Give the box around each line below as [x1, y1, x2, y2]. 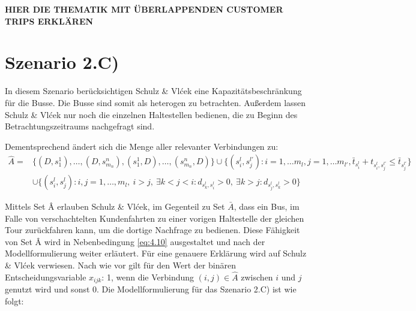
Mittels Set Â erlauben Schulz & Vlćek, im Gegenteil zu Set [5, 200, 225, 213]
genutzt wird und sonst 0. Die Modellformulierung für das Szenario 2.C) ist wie [5, 283, 297, 295]
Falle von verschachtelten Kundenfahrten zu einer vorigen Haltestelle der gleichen [5, 212, 304, 224]
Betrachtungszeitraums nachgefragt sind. [5, 120, 155, 132]
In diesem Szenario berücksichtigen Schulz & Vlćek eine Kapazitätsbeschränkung [5, 84, 302, 97]
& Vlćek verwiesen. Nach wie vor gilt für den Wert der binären [5, 259, 236, 271]
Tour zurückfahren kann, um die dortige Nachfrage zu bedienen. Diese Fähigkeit [5, 224, 300, 236]
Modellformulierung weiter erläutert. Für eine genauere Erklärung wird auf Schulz [5, 247, 307, 259]
